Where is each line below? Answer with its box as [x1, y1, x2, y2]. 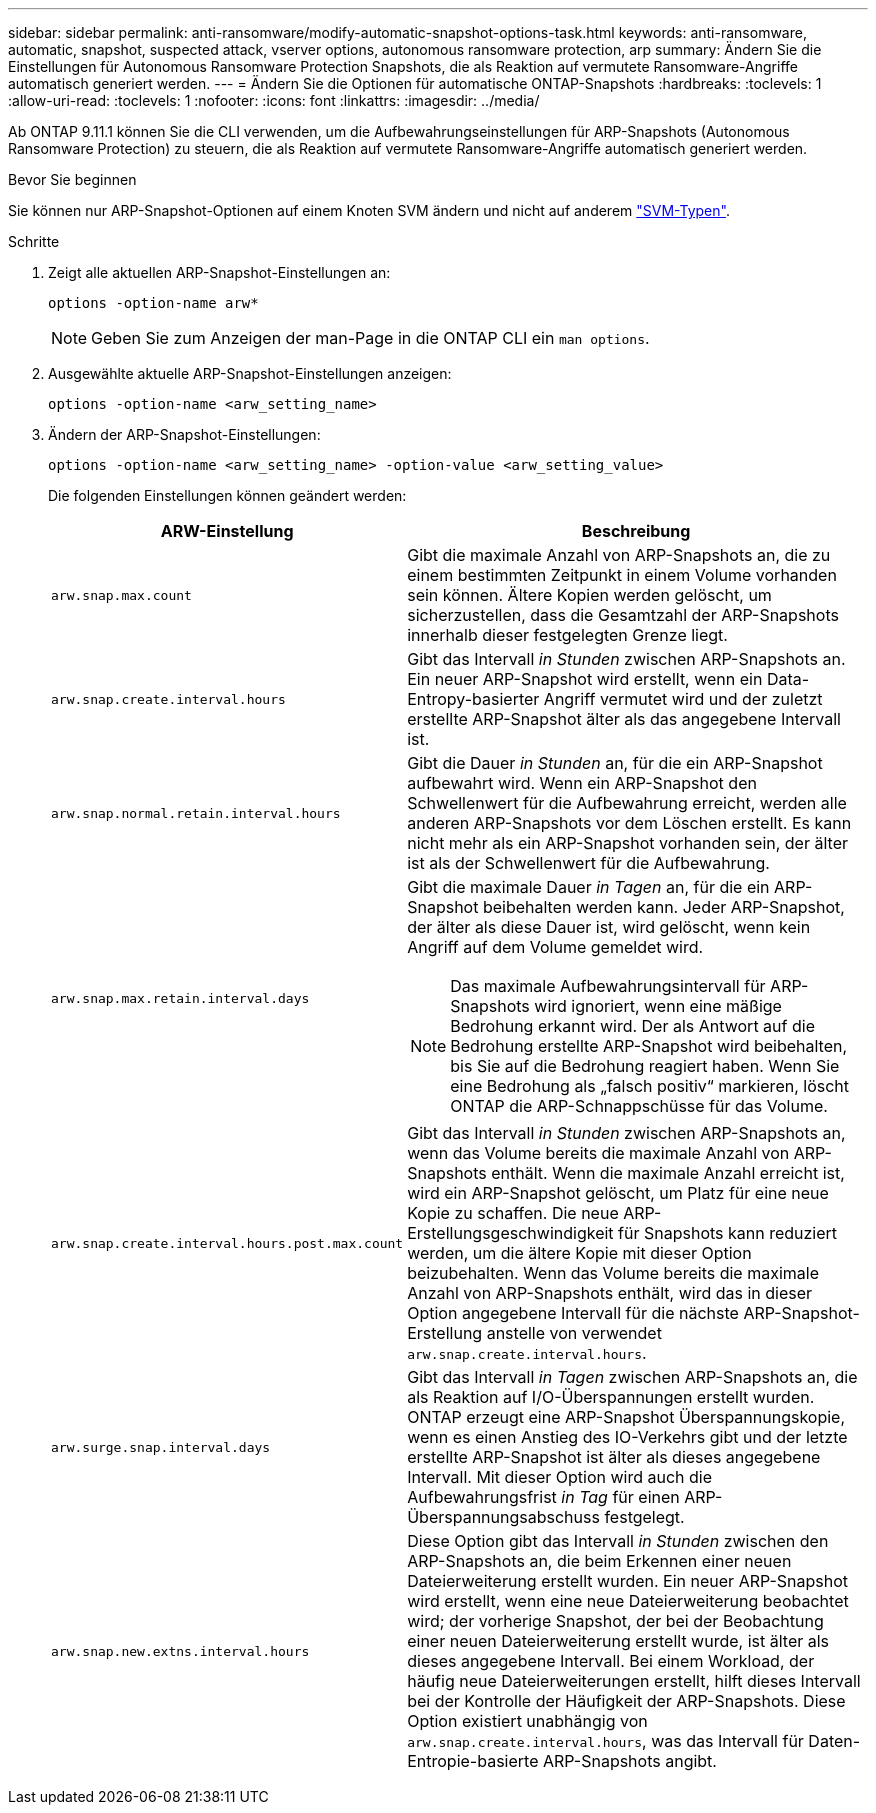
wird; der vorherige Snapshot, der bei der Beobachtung [407, 1611, 824, 1631]
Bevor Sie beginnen [8, 171, 137, 188]
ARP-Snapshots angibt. [542, 1751, 717, 1771]
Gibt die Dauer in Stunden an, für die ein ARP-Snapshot [407, 753, 823, 773]
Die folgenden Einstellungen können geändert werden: [48, 487, 407, 504]
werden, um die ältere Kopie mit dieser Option [407, 1243, 752, 1263]
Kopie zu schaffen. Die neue [407, 1203, 619, 1223]
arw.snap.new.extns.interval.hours [51, 1643, 310, 1659]
